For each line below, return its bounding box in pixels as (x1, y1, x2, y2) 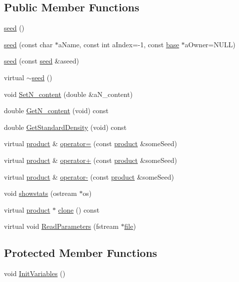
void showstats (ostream (4, 188, 77, 198)
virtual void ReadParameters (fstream (4, 221, 119, 231)
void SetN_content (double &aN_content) (4, 89, 133, 99)
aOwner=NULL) (185, 39, 236, 49)
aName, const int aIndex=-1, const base (58, 39, 179, 49)
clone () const (58, 204, 100, 215)
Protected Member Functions (4, 245, 158, 260)
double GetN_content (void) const (4, 105, 109, 116)
